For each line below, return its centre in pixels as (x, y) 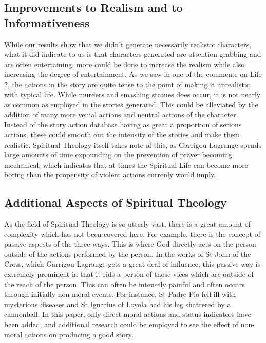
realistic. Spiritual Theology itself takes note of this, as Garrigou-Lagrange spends (133, 144)
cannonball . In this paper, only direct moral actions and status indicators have (128, 314)
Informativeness (47, 22)
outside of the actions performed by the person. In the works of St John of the (128, 254)
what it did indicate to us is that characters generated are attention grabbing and (133, 54)
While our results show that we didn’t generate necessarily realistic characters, (128, 44)
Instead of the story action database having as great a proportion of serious (123, 124)
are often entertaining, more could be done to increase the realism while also (125, 64)
